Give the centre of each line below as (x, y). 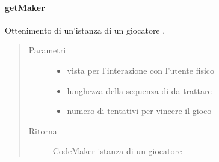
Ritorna (43, 130)
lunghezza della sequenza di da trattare (139, 90)
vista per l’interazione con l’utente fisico (141, 70)
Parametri (47, 50)
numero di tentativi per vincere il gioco (139, 111)
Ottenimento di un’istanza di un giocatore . (85, 30)
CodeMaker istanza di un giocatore (117, 151)
